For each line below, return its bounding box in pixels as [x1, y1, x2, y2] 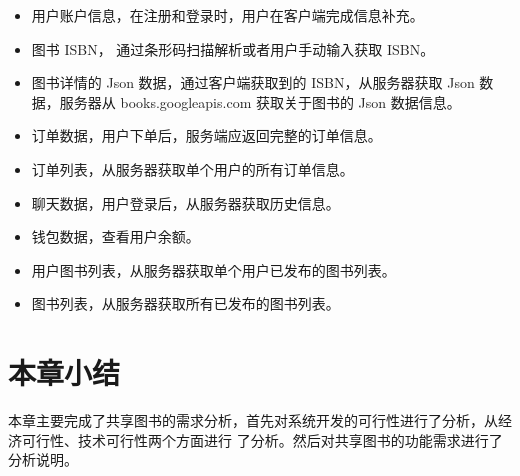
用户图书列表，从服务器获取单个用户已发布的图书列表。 [31, 259, 396, 280]
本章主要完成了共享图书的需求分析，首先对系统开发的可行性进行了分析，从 [8, 410, 498, 431]
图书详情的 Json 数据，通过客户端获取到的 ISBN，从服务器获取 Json [31, 72, 475, 93]
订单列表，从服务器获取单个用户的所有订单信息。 [31, 158, 354, 179]
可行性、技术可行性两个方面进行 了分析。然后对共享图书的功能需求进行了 [21, 429, 503, 450]
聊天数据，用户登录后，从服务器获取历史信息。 [31, 192, 340, 213]
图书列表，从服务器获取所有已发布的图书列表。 [31, 293, 340, 314]
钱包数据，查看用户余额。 [31, 226, 200, 247]
